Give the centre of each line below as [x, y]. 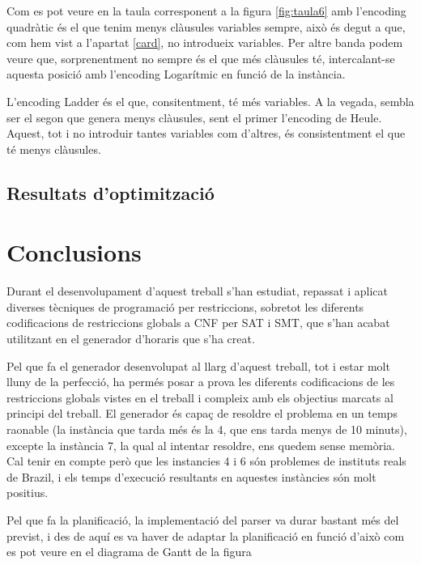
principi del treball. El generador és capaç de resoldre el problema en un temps [202, 413]
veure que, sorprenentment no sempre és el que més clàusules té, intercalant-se [201, 58]
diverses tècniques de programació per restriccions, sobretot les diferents [185, 306]
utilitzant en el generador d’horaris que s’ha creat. [131, 339]
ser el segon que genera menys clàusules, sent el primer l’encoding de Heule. [194, 117]
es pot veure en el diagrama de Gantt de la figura [129, 552]
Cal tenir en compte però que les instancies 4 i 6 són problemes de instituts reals [206, 461]
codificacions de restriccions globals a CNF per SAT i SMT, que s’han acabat [198, 323]
